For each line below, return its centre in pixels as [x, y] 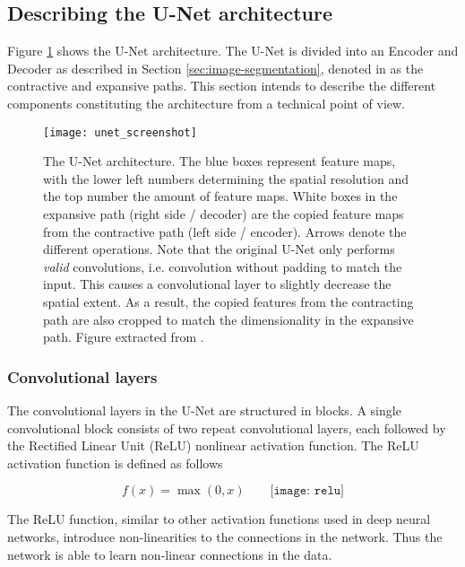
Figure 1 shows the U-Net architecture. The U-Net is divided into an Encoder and [233, 51]
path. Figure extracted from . [124, 337]
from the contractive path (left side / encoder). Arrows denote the [225, 231]
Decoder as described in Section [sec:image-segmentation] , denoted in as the [215, 68]
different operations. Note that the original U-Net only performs [219, 249]
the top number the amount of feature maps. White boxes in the [220, 196]
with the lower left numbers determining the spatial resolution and [226, 178]
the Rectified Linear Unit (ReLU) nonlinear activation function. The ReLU [213, 445]
